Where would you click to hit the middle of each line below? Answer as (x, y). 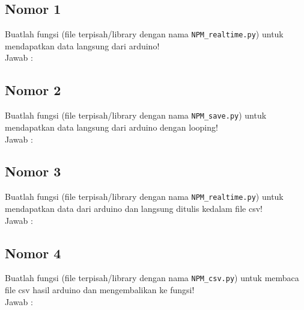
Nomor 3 (33, 171)
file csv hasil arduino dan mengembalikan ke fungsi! (100, 290)
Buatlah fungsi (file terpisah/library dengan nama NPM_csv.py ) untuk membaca (152, 278)
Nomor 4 (33, 253)
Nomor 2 (33, 90)
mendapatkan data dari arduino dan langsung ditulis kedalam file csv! (134, 208)
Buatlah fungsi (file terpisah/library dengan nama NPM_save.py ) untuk (136, 115)
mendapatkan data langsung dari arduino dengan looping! (111, 127)
